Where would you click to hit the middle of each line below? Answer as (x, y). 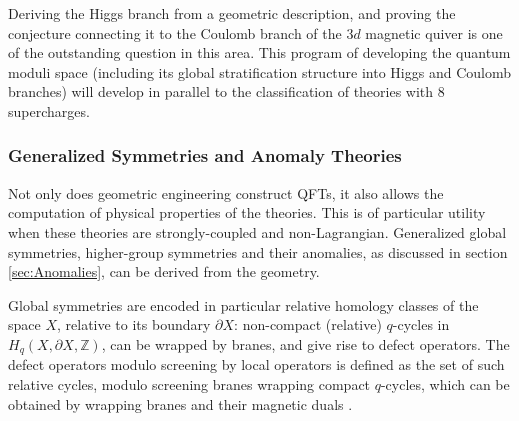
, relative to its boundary (134, 324)
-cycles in (421, 324)
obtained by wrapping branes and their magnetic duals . (180, 403)
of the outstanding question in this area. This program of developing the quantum (259, 52)
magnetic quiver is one (434, 32)
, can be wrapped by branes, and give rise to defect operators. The (305, 343)
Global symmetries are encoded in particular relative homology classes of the (243, 304)
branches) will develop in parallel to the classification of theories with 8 (226, 91)
